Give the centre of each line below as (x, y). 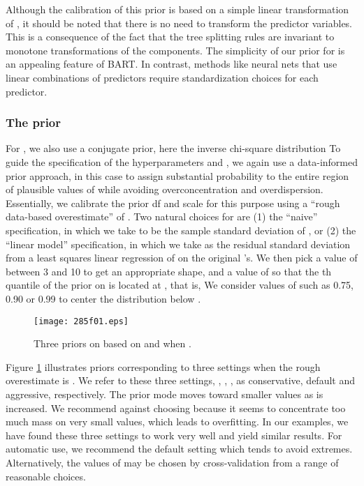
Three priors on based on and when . (112, 343)
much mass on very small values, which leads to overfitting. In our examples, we (177, 422)
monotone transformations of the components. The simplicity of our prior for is (175, 50)
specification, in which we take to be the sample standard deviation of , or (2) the (181, 230)
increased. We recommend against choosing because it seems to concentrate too (176, 408)
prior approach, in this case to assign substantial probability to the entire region (177, 175)
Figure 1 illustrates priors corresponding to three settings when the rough (163, 366)
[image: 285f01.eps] (81, 321)
